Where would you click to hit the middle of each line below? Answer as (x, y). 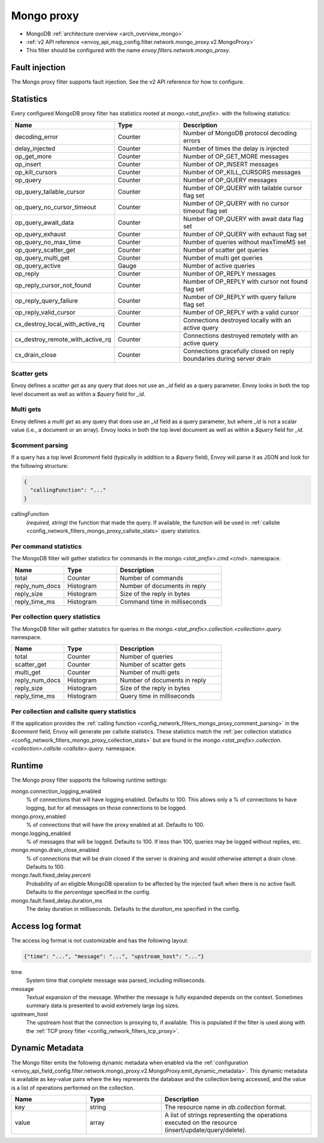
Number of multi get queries (223, 257)
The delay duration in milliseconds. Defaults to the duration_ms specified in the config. (133, 909)
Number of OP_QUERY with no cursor (236, 203)
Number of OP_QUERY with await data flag (244, 218)
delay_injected (35, 149)
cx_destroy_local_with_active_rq (60, 323)
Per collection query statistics (56, 617)
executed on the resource (201, 1123)
